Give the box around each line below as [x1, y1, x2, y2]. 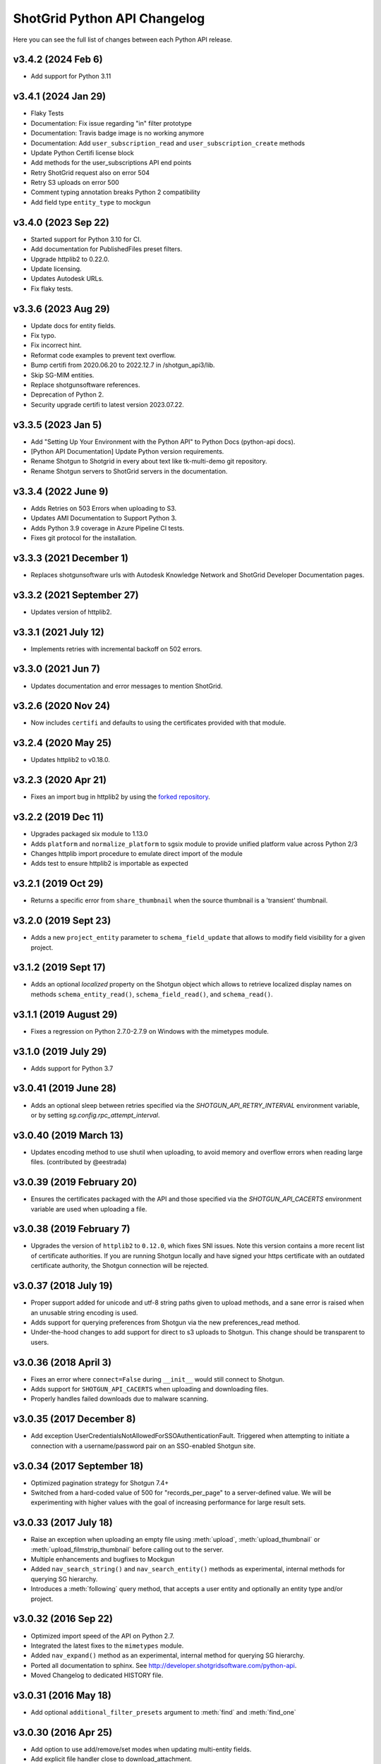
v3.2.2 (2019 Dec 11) [13, 811, 104, 823]
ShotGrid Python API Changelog [13, 11, 205, 26]
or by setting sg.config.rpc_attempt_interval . [30, 1111, 160, 1119]
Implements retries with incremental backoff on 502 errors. [30, 644, 202, 653]
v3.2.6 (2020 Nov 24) [13, 700, 111, 712]
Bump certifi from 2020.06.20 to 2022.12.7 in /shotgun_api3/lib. [30, 361, 215, 370]
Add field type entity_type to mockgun [30, 198, 151, 206]
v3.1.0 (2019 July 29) [13, 1045, 107, 1058]
